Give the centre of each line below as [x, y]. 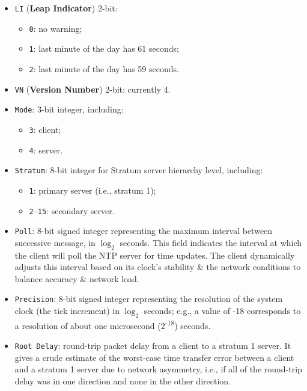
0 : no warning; [56, 28]
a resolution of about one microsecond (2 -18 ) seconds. [113, 324]
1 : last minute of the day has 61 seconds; [104, 48]
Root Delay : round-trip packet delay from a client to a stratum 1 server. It [153, 346]
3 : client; [45, 129]
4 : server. [46, 149]
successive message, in [55, 242]
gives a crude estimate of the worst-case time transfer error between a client [154, 357]
